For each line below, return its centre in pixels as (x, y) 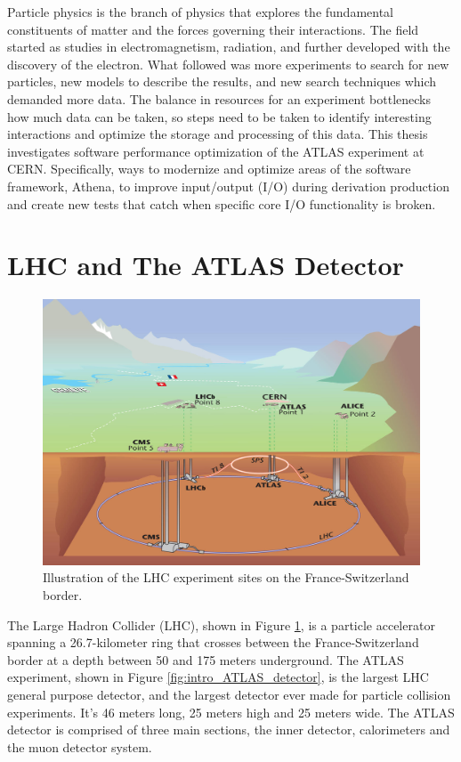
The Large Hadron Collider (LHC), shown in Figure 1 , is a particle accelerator (221, 624)
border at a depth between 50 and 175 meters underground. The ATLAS (206, 659)
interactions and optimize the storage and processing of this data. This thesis (218, 134)
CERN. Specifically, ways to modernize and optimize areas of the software (209, 169)
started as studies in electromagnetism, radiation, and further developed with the (229, 47)
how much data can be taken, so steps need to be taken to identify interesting (219, 116)
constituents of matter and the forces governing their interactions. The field (213, 29)
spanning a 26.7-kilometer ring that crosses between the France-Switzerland (213, 642)
